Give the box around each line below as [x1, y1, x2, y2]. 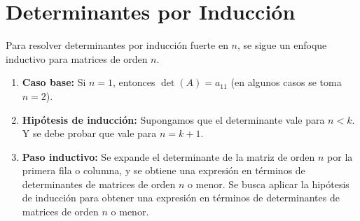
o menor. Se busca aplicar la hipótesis [187, 176, 349, 191]
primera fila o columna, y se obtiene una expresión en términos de [22, 163, 305, 178]
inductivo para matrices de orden [6, 51, 148, 66]
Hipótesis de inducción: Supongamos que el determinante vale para [22, 112, 325, 127]
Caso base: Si [22, 75, 86, 90]
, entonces [113, 75, 155, 90]
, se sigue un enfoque [237, 38, 327, 52]
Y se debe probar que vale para [22, 126, 157, 141]
